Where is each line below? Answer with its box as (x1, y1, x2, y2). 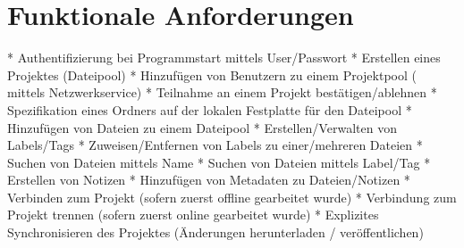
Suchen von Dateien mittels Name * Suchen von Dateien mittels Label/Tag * (7, 153, 431, 171)
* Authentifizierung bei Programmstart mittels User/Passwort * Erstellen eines (7, 48, 441, 67)
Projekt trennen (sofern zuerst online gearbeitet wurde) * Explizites (7, 205, 379, 224)
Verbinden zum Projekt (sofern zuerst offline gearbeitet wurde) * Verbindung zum (7, 187, 457, 206)
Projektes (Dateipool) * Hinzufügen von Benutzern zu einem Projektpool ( (7, 65, 417, 84)
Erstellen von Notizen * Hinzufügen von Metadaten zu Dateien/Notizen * (7, 170, 410, 189)
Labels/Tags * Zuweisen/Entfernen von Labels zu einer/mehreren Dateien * (7, 136, 423, 154)
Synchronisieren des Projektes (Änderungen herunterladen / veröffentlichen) (7, 223, 424, 242)
